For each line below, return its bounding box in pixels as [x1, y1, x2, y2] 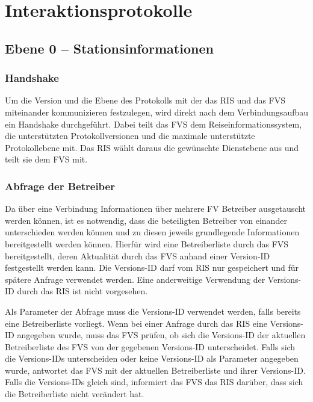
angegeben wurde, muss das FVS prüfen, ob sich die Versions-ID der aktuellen [17, 329, 306, 341]
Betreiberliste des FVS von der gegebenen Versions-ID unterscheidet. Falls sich [5, 340, 296, 353]
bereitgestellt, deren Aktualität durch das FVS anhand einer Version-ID [5, 249, 270, 262]
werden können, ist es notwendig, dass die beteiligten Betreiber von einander [5, 214, 287, 226]
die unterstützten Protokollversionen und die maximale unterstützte [5, 129, 255, 142]
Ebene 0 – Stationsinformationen [5, 39, 214, 57]
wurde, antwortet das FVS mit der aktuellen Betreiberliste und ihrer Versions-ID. [5, 363, 306, 376]
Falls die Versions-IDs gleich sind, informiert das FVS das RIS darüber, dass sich [5, 376, 303, 388]
